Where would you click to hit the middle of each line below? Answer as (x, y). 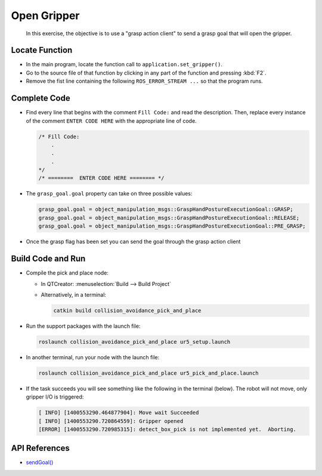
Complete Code (41, 98)
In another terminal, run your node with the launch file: (93, 357)
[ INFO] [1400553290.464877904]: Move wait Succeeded (119, 413)
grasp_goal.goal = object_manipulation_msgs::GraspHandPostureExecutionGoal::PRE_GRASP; (172, 226)
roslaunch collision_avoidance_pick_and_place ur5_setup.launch (134, 342)
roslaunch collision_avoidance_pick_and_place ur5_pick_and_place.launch (148, 373)
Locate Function (42, 50)
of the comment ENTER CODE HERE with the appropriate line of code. (111, 121)
